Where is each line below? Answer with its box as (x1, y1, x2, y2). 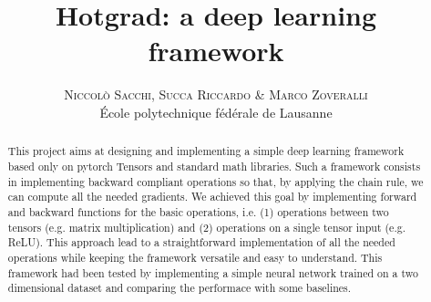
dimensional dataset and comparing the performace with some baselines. (7, 280, 352, 296)
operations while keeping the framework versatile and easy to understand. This (7, 249, 383, 265)
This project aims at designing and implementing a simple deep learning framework (7, 143, 405, 159)
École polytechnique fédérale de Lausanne (99, 102, 333, 121)
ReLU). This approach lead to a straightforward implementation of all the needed (7, 234, 395, 250)
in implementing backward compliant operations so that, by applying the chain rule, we (7, 173, 424, 189)
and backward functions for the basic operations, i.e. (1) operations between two (7, 203, 389, 219)
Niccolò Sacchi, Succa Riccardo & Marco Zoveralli (64, 85, 368, 104)
